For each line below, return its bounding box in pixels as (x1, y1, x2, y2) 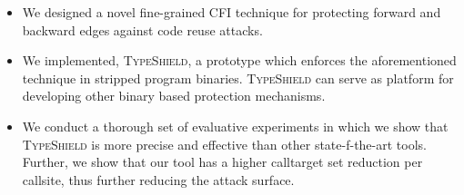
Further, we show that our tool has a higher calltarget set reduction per (22, 152, 423, 171)
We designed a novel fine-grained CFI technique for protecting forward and (22, 3, 441, 21)
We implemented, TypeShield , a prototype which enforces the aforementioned (22, 51, 457, 70)
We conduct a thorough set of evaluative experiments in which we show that (22, 116, 449, 135)
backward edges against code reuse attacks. (22, 20, 263, 39)
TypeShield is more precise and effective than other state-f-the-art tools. (22, 134, 427, 153)
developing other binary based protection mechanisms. (22, 86, 326, 105)
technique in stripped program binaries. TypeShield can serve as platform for (22, 68, 454, 87)
